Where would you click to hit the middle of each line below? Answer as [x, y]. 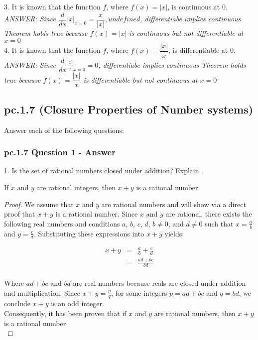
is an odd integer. [77, 303]
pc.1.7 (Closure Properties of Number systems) [129, 109]
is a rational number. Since [97, 214]
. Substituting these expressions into [89, 233]
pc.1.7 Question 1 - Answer [60, 152]
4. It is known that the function [52, 50]
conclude [17, 303]
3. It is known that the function [52, 6]
